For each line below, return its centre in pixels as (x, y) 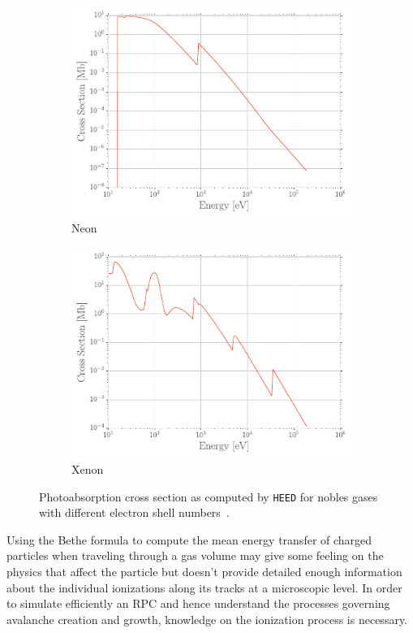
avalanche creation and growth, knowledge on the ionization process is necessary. (207, 619)
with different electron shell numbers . (134, 512)
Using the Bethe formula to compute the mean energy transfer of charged (189, 539)
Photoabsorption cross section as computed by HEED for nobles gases (209, 496)
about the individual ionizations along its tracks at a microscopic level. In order (204, 587)
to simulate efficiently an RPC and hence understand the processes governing (198, 603)
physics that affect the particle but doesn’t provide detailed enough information (204, 571)
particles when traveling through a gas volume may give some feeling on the (195, 555)
